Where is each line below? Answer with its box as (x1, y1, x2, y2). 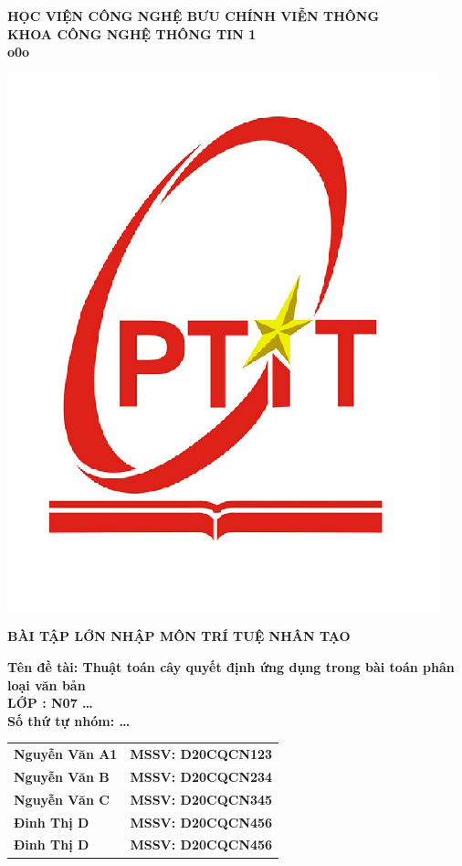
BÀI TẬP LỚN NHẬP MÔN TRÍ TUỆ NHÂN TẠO (7, 626, 351, 646)
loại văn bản (7, 675, 86, 694)
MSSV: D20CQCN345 (130, 789, 273, 808)
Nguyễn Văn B (14, 766, 110, 786)
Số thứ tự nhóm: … (7, 711, 131, 730)
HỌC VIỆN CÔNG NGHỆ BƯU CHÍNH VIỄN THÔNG (7, 6, 380, 25)
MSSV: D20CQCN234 (130, 766, 273, 786)
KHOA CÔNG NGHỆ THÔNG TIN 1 (7, 24, 257, 43)
